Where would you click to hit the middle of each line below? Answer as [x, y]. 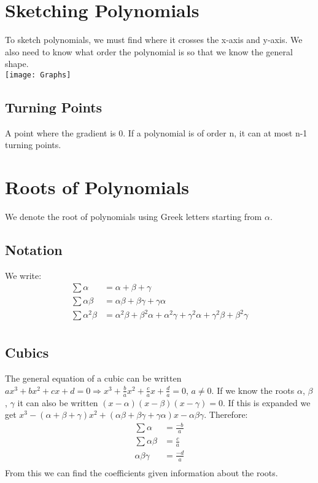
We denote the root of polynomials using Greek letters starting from [134, 217]
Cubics [27, 352]
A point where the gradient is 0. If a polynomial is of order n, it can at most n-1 [156, 132]
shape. [17, 64]
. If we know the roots [253, 390]
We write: [23, 275]
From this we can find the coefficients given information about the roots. [142, 472]
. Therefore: [226, 414]
